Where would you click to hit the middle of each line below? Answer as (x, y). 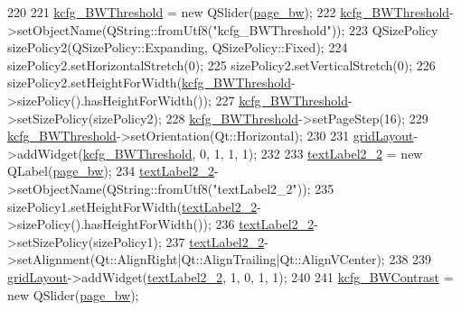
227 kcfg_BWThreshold (282, 100)
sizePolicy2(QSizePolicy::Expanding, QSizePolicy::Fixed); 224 (178, 47)
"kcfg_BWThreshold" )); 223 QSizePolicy (325, 29)
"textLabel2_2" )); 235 (273, 188)
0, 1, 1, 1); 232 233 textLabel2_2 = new (311, 153)
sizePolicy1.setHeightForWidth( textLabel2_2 (132, 206)
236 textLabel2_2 (265, 224)
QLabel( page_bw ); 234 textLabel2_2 (111, 171)
